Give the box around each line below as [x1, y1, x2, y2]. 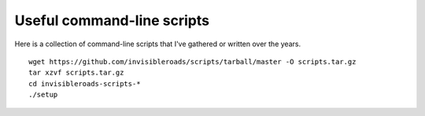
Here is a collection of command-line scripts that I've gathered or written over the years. [14, 39, 301, 49]
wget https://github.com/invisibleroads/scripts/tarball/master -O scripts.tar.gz [28, 57, 357, 66]
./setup [28, 90, 58, 100]
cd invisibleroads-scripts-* [28, 79, 141, 88]
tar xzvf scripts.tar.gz [28, 68, 124, 78]
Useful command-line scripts [14, 12, 210, 29]
